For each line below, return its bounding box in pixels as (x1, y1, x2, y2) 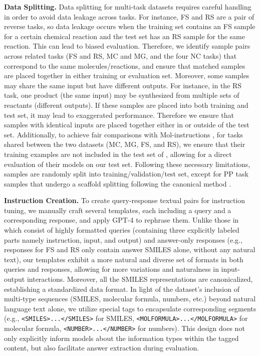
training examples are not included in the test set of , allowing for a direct (4, 148, 232, 159)
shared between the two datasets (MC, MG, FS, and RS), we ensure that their (4, 139, 245, 149)
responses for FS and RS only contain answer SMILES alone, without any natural (4, 244, 255, 255)
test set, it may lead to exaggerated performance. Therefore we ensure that (4, 109, 234, 120)
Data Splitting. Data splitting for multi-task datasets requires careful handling (4, 2, 251, 12)
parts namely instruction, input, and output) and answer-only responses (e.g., (4, 234, 242, 245)
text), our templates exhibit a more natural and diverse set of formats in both (4, 254, 243, 264)
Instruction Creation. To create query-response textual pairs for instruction (4, 195, 245, 206)
